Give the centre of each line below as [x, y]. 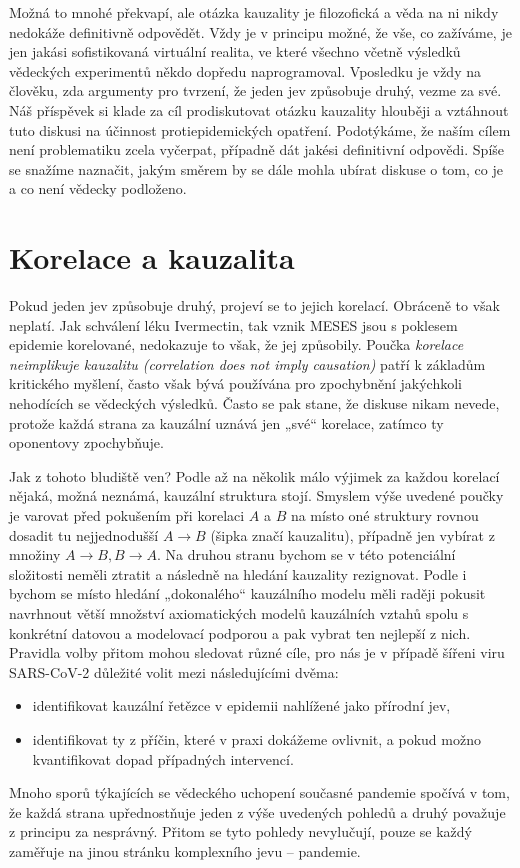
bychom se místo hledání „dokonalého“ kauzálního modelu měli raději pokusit [247, 593]
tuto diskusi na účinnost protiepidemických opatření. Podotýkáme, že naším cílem [260, 129]
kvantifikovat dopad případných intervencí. [163, 758]
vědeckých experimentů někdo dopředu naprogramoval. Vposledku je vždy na [245, 70]
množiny [35, 554]
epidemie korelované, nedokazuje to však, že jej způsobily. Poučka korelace [236, 344]
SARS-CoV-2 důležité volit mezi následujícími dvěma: [174, 671]
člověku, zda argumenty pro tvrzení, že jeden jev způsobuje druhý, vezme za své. [255, 90]
